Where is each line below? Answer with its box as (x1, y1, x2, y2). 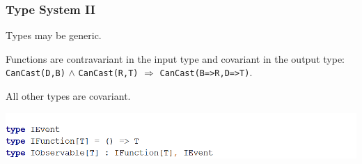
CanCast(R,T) (78, 68, 139, 79)
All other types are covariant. (6, 89, 131, 103)
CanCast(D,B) (6, 68, 65, 79)
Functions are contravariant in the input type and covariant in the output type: (6, 51, 345, 66)
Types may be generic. (6, 28, 102, 43)
